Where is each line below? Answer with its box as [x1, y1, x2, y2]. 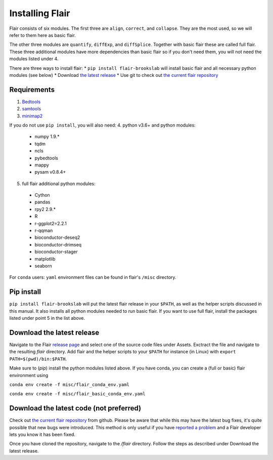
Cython [34, 192, 50, 198]
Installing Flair [9, 8, 70, 19]
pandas [34, 199, 51, 205]
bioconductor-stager [34, 248, 78, 255]
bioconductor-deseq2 [34, 234, 80, 240]
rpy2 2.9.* [34, 206, 56, 212]
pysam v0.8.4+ [34, 169, 66, 175]
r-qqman [34, 228, 53, 234]
